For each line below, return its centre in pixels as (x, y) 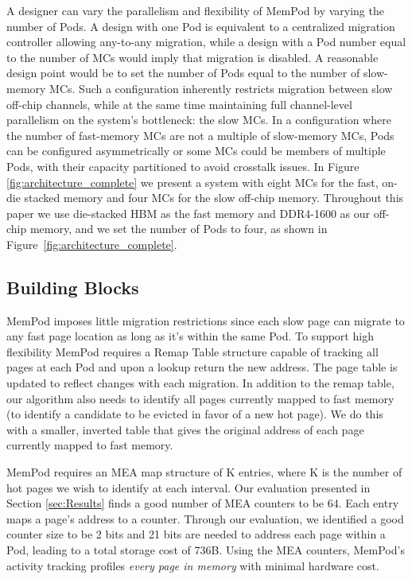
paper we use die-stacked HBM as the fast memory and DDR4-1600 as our (188, 213)
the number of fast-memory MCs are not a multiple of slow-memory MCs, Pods (200, 135)
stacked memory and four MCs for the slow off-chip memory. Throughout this (214, 198)
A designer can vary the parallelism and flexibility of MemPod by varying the (195, 10)
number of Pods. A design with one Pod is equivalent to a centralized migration (201, 26)
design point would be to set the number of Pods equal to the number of (183, 73)
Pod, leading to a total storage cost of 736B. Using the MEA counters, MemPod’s (206, 550)
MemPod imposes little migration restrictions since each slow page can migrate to (206, 320)
